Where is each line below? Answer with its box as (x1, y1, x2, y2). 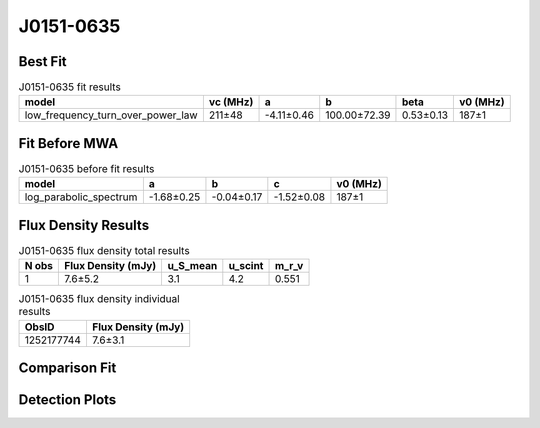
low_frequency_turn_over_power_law (24, 108, 199, 122)
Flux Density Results (18, 216, 150, 234)
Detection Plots (18, 391, 117, 409)
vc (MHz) (208, 95, 254, 109)
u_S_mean (167, 259, 218, 273)
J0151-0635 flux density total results (18, 244, 190, 258)
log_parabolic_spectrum (24, 190, 138, 204)
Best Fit (18, 53, 67, 70)
